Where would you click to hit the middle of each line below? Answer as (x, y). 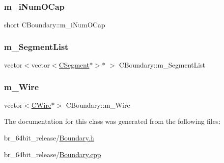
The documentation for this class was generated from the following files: (112, 121)
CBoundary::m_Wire (98, 105)
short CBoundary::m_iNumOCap (55, 25)
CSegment (74, 65)
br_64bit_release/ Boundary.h (49, 138)
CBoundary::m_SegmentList (162, 65)
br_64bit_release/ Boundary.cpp (53, 154)
